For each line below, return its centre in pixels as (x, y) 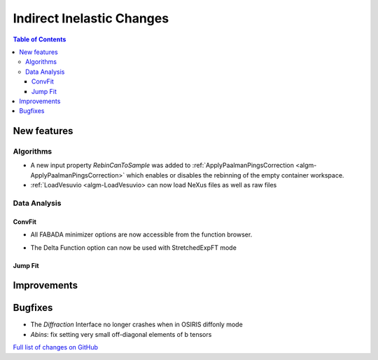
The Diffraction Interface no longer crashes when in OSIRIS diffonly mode (136, 325)
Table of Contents (40, 39)
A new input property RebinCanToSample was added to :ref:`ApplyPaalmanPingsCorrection (162, 166)
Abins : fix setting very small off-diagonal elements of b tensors (121, 334)
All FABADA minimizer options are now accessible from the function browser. (141, 234)
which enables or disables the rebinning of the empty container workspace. (235, 175)
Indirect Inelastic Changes (91, 18)
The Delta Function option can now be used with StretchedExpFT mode (134, 247)
